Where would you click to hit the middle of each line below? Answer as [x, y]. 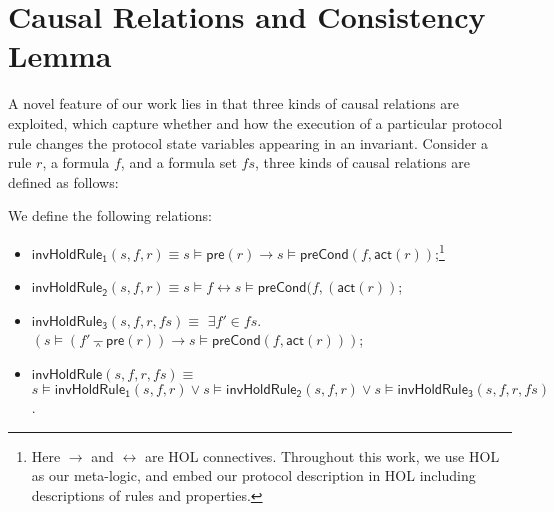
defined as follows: [63, 181]
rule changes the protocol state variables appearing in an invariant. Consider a [248, 142]
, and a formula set [178, 162]
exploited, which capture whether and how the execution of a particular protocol [255, 122]
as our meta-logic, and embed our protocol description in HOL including [253, 475]
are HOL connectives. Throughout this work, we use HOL [322, 455]
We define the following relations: [110, 215]
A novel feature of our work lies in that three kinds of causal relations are [233, 103]
